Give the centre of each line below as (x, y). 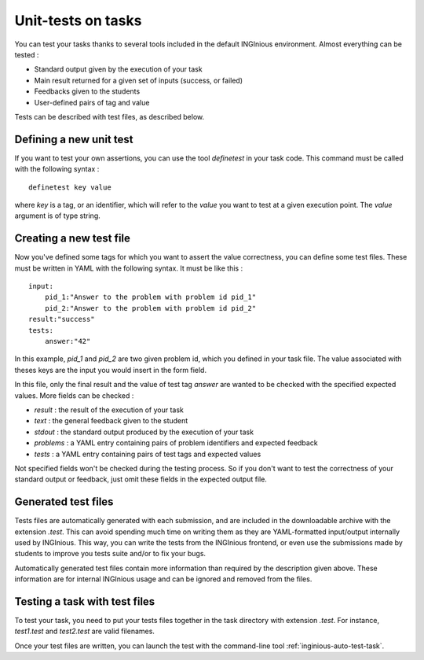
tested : (27, 54)
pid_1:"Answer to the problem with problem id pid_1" (150, 297)
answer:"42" (68, 341)
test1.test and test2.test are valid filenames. (84, 631)
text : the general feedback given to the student (111, 421)
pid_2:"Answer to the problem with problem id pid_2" (150, 308)
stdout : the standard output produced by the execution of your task (144, 432)
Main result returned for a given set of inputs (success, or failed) (139, 80)
